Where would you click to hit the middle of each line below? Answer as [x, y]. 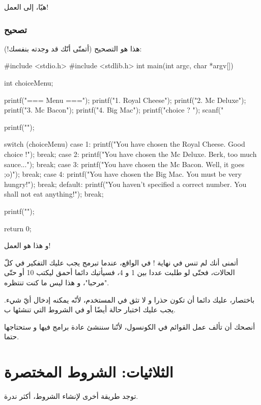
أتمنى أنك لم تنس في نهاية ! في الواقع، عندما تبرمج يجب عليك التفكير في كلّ [121, 262]
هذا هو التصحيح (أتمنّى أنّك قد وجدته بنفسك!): [73, 48]
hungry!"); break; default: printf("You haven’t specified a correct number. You [125, 184]
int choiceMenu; [29, 83]
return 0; [18, 228]
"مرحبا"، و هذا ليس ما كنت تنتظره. [57, 282]
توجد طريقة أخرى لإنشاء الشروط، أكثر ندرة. [71, 396]
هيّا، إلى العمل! [26, 7]
